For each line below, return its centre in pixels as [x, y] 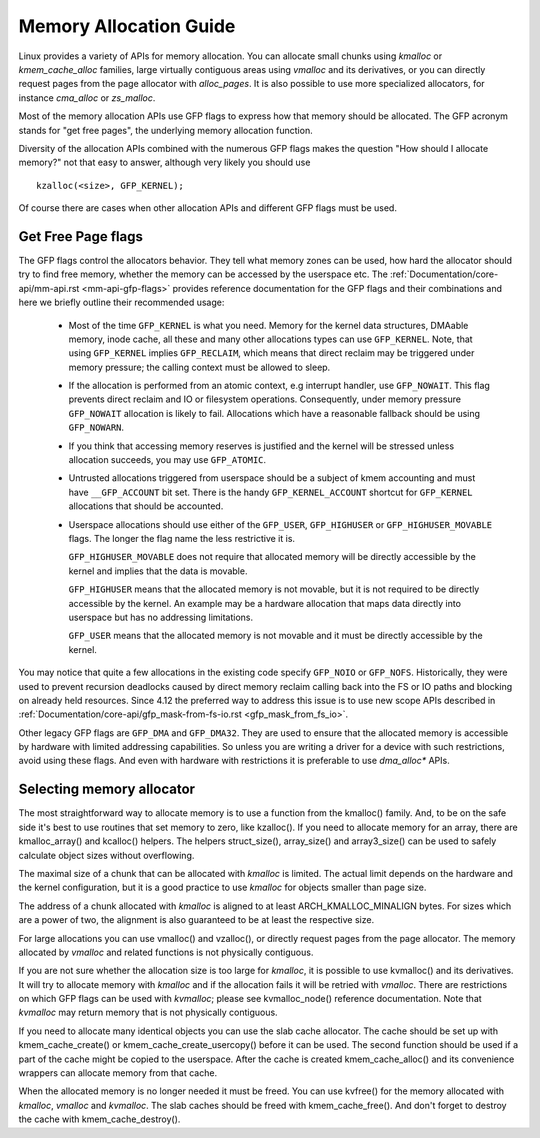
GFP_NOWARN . [96, 427]
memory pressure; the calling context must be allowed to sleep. [199, 367]
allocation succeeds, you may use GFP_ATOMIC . [167, 460]
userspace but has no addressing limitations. [161, 617]
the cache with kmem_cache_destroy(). [99, 1119]
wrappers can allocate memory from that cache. [118, 1073]
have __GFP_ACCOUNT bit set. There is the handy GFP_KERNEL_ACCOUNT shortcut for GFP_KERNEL [271, 492]
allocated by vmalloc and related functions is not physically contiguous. [166, 952]
